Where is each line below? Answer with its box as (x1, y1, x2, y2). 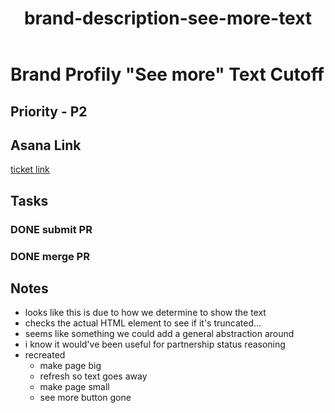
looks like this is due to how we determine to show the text (24, 307, 267, 319)
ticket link (10, 163, 50, 176)
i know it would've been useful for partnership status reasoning (24, 338, 286, 351)
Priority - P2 (10, 103, 88, 120)
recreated (24, 349, 66, 361)
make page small (39, 381, 110, 393)
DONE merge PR (10, 249, 90, 263)
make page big (39, 360, 102, 372)
